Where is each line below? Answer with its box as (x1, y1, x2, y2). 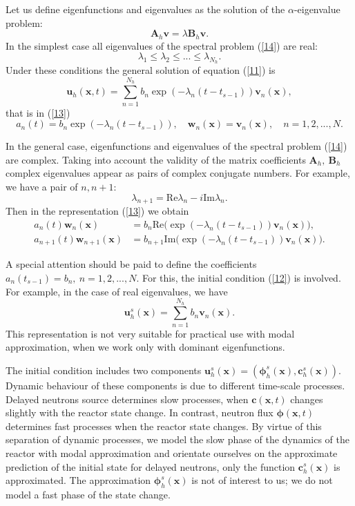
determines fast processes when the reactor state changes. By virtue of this (6, 418, 322, 433)
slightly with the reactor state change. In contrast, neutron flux (6, 405, 274, 420)
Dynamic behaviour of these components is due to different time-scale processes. (6, 378, 345, 392)
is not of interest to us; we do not (191, 473, 333, 487)
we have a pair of (6, 179, 78, 193)
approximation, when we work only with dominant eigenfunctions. (6, 340, 285, 354)
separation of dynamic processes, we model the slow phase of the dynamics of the (6, 432, 349, 447)
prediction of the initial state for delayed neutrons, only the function (6, 459, 296, 474)
